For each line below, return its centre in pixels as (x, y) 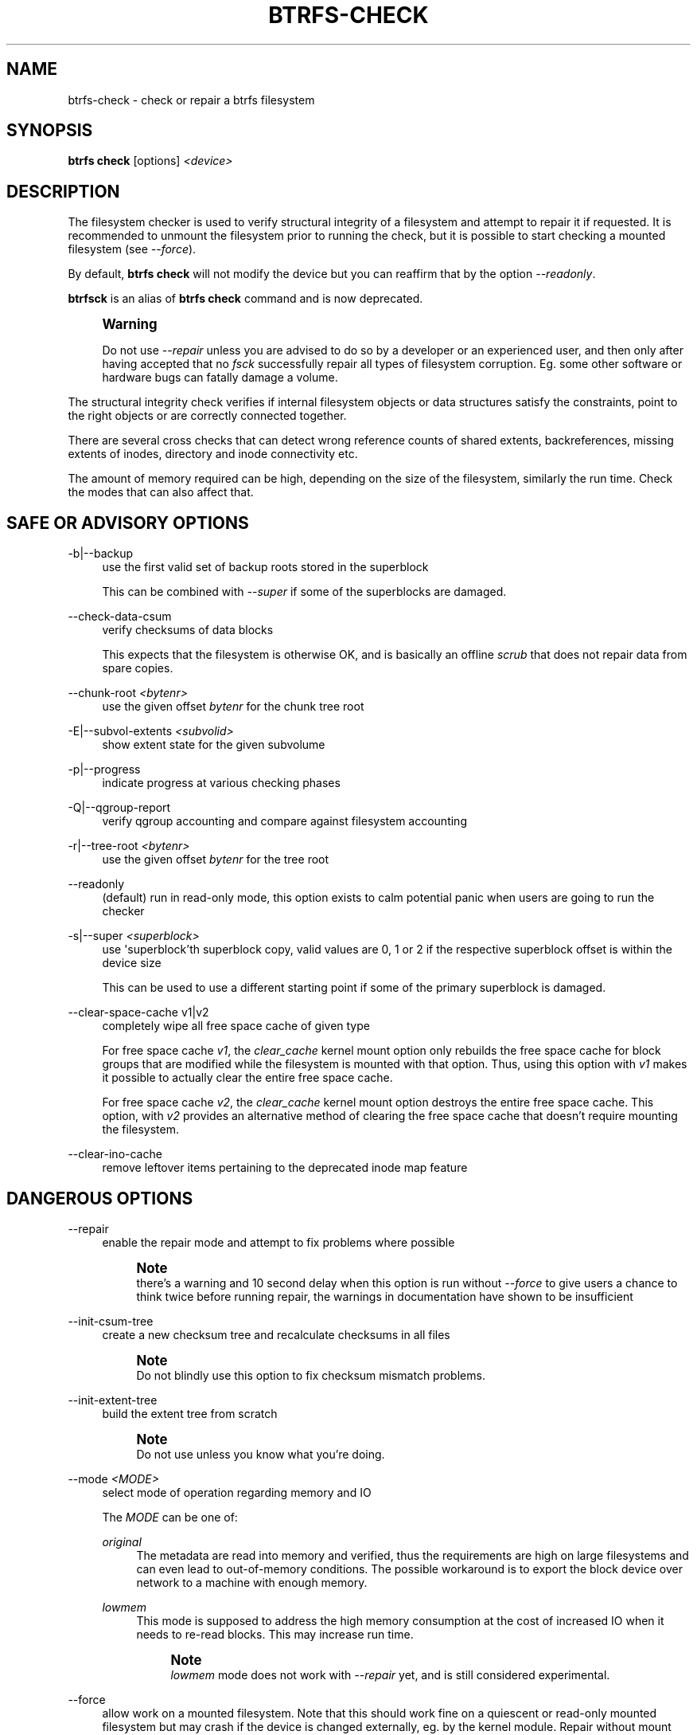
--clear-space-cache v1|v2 (138, 1012)
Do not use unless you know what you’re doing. (261, 1454)
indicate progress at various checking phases (221, 783)
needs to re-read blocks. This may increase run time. (275, 1634)
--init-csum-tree (111, 1321)
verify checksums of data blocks (188, 630)
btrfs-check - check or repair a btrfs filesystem (191, 100)
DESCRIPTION (63, 191)
